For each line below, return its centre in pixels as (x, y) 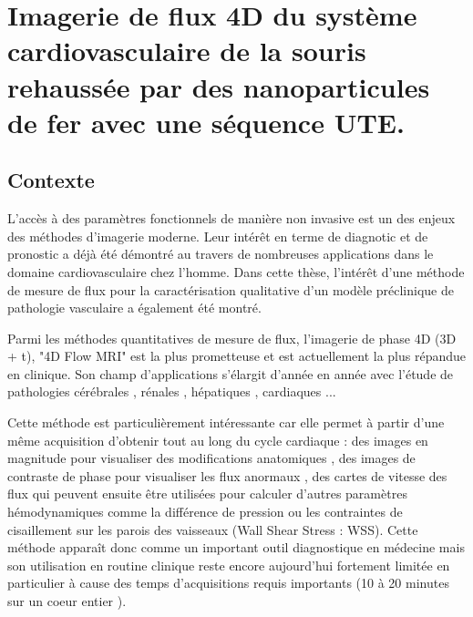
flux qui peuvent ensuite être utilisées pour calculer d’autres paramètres (207, 494)
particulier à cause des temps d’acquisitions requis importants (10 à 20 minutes (228, 583)
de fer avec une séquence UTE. (206, 122)
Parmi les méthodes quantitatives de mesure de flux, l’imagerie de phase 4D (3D (232, 338)
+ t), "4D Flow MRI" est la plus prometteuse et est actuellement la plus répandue (237, 356)
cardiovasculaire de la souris (187, 51)
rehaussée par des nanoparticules (219, 86)
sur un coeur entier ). (67, 601)
